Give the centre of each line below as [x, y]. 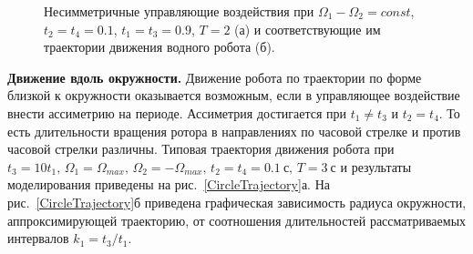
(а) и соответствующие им [308, 29]
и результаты [376, 166]
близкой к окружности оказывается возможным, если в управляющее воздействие [234, 95]
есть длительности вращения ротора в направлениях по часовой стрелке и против [234, 131]
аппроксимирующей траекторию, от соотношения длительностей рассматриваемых [237, 220]
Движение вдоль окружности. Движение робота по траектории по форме [215, 77]
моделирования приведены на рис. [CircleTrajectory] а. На [169, 184]
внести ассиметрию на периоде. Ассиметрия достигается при [177, 112]
